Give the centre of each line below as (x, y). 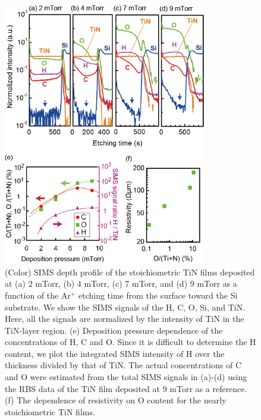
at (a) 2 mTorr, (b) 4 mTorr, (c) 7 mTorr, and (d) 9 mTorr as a (121, 283)
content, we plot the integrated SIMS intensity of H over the (115, 353)
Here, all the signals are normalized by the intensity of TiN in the (125, 319)
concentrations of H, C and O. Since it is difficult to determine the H (130, 342)
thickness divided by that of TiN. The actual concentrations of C (123, 365)
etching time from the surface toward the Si (158, 295)
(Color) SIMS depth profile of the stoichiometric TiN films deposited (130, 272)
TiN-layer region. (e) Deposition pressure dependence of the (114, 330)
